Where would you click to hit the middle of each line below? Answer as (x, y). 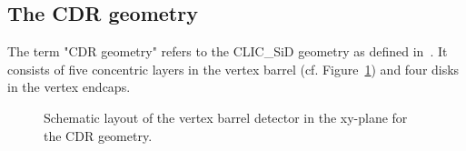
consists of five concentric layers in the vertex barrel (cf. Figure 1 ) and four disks (233, 69)
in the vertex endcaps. (69, 87)
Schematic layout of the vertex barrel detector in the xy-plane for (226, 117)
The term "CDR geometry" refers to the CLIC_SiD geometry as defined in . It (228, 51)
